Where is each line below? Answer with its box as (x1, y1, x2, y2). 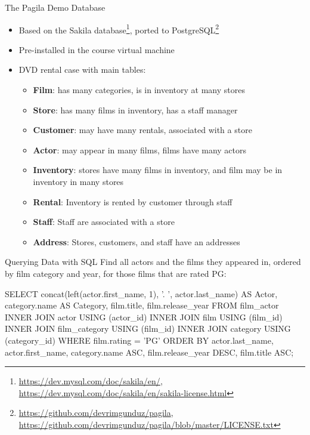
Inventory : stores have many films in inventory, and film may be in (33, 163, 283, 176)
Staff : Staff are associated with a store (33, 215, 175, 228)
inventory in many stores (33, 175, 124, 187)
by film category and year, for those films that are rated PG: (5, 267, 227, 279)
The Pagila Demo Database (5, 1, 106, 13)
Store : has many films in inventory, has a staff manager (33, 103, 238, 116)
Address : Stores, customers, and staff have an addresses (33, 235, 240, 248)
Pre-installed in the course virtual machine (18, 43, 175, 55)
